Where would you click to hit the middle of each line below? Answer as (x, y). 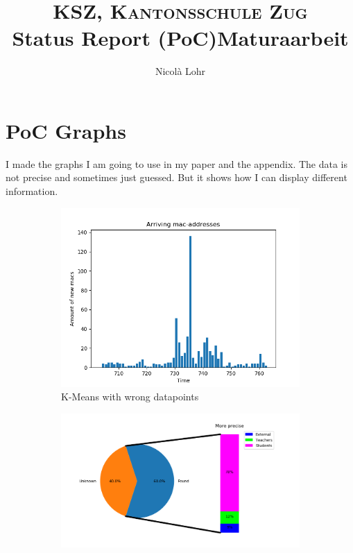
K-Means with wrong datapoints (130, 397)
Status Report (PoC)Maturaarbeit (180, 38)
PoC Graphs (66, 130)
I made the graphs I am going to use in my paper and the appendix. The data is (177, 163)
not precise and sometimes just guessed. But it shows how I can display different (176, 177)
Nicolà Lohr (180, 71)
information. (32, 191)
